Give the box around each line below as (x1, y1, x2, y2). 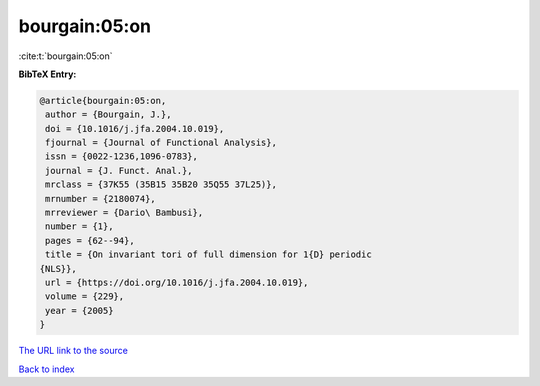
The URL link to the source (18, 345, 129, 357)
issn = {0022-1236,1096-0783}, (45, 151, 199, 162)
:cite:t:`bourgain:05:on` (18, 50, 113, 62)
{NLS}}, (39, 263, 77, 274)
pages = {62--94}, (45, 235, 135, 246)
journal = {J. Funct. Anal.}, (45, 165, 194, 176)
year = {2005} (45, 305, 114, 316)
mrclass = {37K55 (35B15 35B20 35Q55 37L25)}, (45, 179, 277, 190)
